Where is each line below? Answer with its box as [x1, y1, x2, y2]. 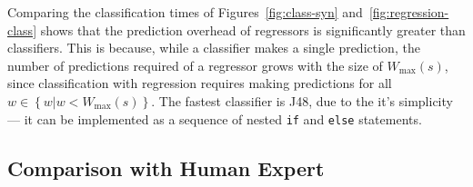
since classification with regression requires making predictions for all [7, 74, 392, 93]
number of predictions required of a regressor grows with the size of [7, 55, 383, 74]
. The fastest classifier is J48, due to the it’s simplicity [151, 91, 453, 110]
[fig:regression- [368, 3, 449, 21]
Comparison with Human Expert [7, 153, 325, 182]
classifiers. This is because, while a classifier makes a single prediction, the [7, 38, 420, 57]
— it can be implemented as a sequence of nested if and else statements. [7, 109, 422, 128]
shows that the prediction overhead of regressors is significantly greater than [40, 20, 466, 39]
